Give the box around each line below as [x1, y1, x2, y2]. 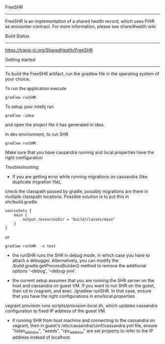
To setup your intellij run [5, 104, 54, 110]
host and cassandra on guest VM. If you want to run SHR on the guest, [12, 283, 156, 288]
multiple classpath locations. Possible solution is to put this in [5, 194, 129, 200]
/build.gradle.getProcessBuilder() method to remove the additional [12, 263, 146, 268]
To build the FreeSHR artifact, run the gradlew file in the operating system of [5, 71, 160, 77]
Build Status [5, 33, 29, 39]
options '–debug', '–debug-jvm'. [12, 268, 77, 274]
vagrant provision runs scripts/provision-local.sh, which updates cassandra [5, 303, 158, 309]
